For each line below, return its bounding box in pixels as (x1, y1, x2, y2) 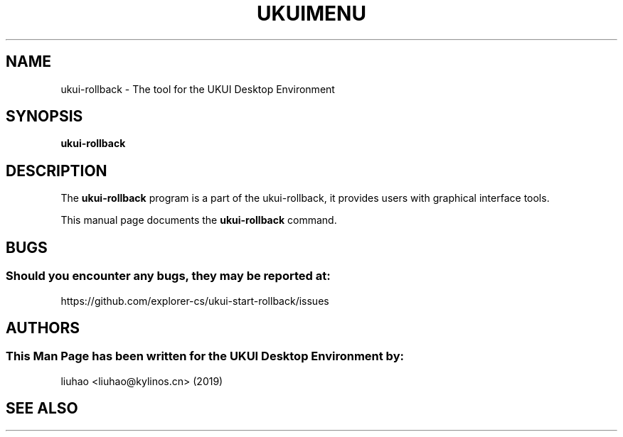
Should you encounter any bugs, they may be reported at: (6, 269, 331, 284)
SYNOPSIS (6, 107, 83, 126)
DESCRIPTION (6, 161, 107, 180)
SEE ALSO (6, 399, 78, 418)
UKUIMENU (257, 1, 366, 26)
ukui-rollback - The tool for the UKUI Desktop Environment (60, 82, 335, 95)
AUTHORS (6, 318, 80, 337)
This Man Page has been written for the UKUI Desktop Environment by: (6, 349, 404, 364)
